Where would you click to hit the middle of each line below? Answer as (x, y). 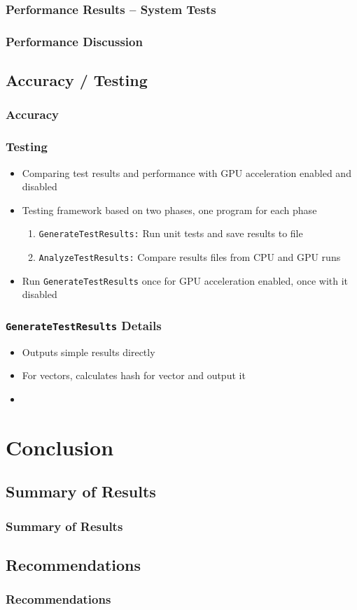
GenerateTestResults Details (84, 325)
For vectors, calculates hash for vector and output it (134, 375)
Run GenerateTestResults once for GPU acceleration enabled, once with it (185, 280)
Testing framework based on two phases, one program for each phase (169, 210)
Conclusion (60, 447)
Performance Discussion (74, 41)
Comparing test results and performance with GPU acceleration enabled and (187, 172)
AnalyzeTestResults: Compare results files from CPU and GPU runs (190, 256)
